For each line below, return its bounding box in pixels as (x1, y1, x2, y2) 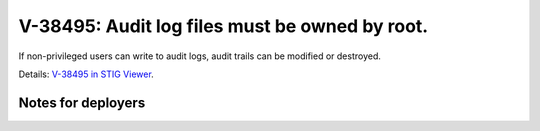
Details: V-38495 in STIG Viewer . (18, 68, 154, 80)
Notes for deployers (18, 94, 146, 111)
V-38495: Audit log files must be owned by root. (18, 15, 429, 37)
